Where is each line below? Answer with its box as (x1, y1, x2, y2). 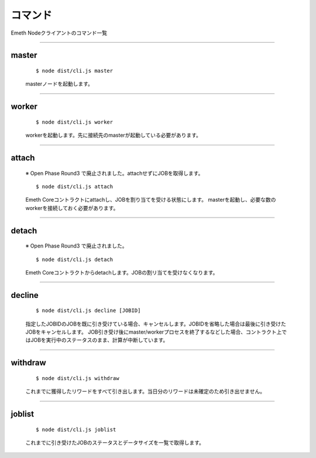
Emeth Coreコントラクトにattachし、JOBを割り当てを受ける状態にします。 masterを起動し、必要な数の (25, 196, 276, 203)
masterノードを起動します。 (25, 80, 93, 87)
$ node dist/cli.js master (36, 67, 114, 74)
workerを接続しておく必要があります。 (25, 204, 119, 211)
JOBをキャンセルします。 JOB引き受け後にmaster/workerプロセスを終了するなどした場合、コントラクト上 (25, 328, 282, 335)
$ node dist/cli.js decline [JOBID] (36, 307, 141, 314)
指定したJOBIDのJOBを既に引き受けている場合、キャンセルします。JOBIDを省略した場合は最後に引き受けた (25, 320, 286, 327)
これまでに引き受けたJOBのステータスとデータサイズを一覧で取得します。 (25, 439, 205, 446)
